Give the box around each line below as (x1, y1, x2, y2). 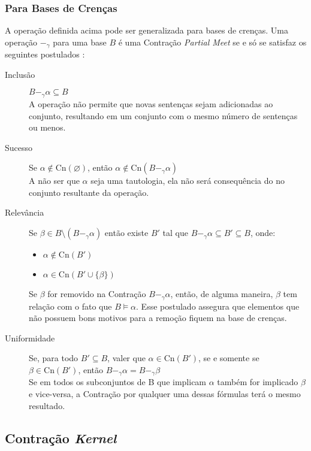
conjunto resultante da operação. (29, 186, 149, 198)
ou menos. (29, 121, 66, 134)
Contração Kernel (5, 428, 117, 447)
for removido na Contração (47, 287, 146, 300)
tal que (162, 226, 188, 239)
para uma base (53, 35, 107, 48)
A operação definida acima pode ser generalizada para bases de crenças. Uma (5, 24, 288, 37)
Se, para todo (29, 352, 78, 364)
